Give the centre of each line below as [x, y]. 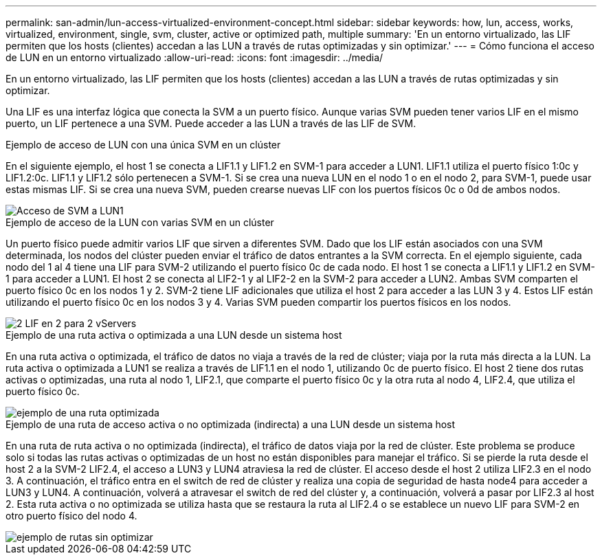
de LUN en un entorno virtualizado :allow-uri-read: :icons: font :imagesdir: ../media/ [194, 57]
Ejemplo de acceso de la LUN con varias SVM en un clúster [140, 222]
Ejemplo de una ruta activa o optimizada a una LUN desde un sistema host [174, 335]
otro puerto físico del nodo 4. [71, 516]
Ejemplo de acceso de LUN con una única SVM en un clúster [143, 145]
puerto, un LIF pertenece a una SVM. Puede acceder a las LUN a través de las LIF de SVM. [211, 123]
